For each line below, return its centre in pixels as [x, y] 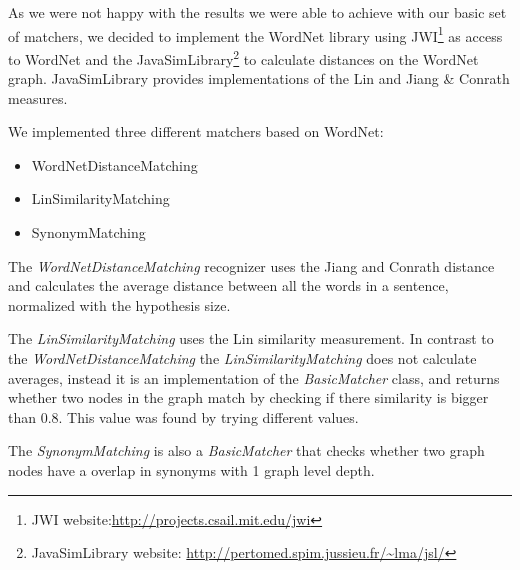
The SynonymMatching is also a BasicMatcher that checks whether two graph [246, 450]
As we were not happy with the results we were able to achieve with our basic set [257, 12]
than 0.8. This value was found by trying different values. [183, 416]
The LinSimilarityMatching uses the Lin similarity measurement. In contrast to [251, 338]
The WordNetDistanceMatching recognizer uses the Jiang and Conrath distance [251, 265]
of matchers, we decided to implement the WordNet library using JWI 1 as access [255, 34]
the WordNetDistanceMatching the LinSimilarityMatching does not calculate [242, 358]
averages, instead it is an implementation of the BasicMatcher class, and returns [254, 377]
